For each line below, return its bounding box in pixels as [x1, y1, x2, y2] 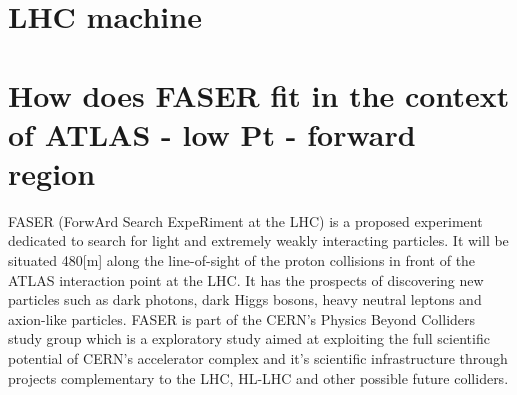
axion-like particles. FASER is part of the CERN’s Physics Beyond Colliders [8, 308, 476, 329]
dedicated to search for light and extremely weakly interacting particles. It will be [8, 230, 509, 251]
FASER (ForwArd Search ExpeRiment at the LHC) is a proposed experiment [8, 210, 483, 231]
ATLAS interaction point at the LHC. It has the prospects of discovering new [8, 269, 484, 290]
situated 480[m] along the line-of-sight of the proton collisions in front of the [8, 250, 476, 271]
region [8, 152, 96, 193]
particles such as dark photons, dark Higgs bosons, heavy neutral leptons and [8, 289, 482, 310]
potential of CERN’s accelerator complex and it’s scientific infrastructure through [8, 348, 508, 369]
